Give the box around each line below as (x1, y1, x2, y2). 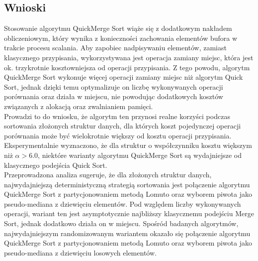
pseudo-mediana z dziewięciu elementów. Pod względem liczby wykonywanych (4, 198, 241, 209)
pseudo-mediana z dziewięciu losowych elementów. (4, 247, 157, 258)
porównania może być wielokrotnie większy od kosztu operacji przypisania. (4, 130, 232, 140)
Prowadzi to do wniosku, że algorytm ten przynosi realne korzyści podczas (4, 111, 230, 121)
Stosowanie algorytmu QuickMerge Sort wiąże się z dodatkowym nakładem (4, 23, 232, 33)
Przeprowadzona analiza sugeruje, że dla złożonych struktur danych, (4, 169, 212, 180)
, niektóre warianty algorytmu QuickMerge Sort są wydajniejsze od (38, 149, 242, 160)
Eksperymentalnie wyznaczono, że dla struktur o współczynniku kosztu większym (4, 140, 252, 150)
